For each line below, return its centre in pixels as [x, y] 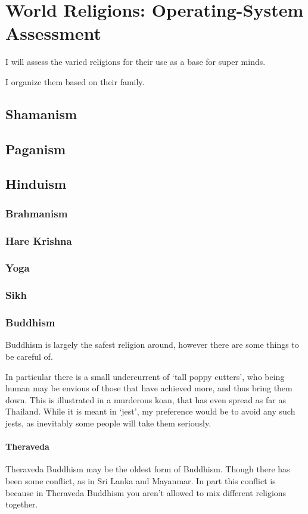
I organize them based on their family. [75, 81]
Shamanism [41, 113]
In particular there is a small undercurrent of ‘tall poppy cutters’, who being [145, 376]
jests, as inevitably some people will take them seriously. [108, 423]
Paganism [36, 149]
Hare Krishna [39, 240]
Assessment [54, 33]
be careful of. [29, 356]
